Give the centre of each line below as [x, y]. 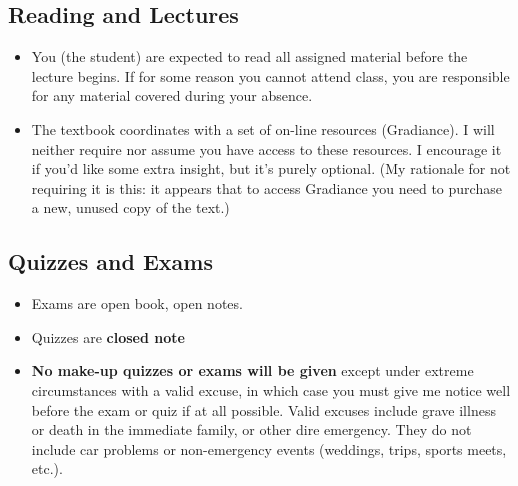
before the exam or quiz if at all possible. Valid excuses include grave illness [263, 409]
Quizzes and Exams [111, 261]
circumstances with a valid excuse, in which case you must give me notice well [271, 389]
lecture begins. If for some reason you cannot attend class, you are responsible [270, 75]
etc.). [47, 468]
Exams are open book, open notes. [137, 303]
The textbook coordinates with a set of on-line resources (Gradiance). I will [263, 128]
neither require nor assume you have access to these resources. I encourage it [266, 148]
